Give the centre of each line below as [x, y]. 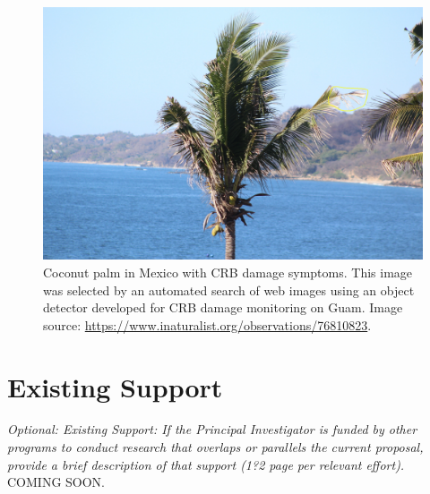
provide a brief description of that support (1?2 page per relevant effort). [206, 464]
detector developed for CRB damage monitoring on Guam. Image [223, 307]
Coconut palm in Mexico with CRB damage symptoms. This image [228, 272]
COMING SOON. [56, 482]
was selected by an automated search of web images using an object [229, 290]
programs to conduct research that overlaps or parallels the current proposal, [215, 447]
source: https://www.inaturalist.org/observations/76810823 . [207, 324]
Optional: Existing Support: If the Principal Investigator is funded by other [212, 429]
